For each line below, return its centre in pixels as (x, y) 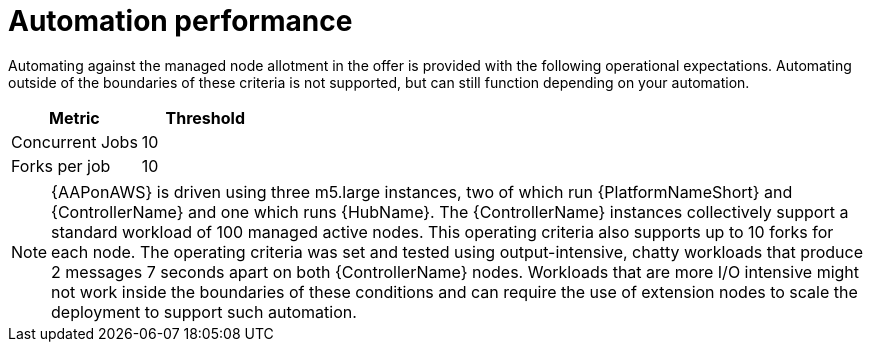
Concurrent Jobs (74, 141)
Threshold (205, 117)
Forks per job (61, 165)
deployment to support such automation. (204, 311)
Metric (74, 117)
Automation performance (180, 21)
